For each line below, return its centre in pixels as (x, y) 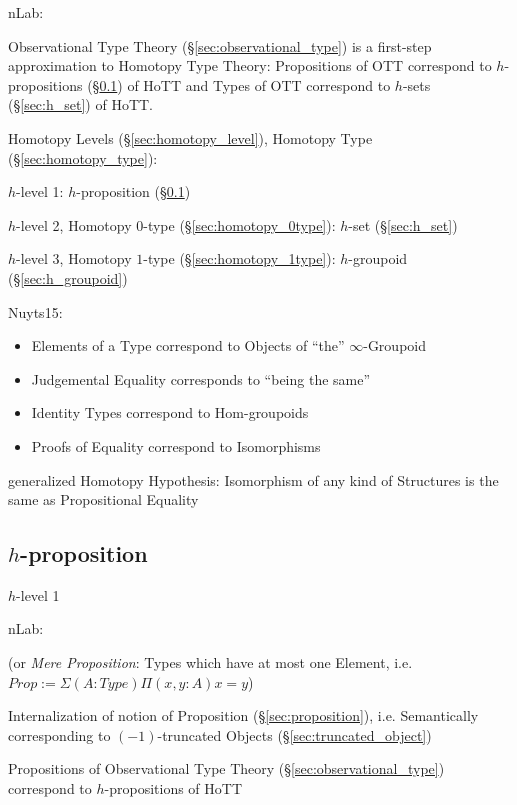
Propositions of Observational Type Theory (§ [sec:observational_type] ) (226, 768)
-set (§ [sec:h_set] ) (403, 224)
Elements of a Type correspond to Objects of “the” (188, 345)
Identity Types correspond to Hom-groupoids (170, 412)
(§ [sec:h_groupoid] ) (68, 277)
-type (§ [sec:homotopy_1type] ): (239, 258)
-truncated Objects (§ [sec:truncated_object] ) (294, 734)
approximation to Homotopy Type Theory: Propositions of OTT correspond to (250, 65)
